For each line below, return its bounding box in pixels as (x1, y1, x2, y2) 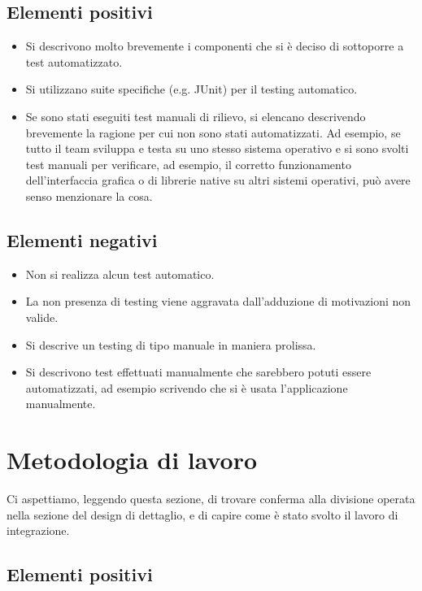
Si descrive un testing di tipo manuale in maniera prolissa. (25, 336, 316, 353)
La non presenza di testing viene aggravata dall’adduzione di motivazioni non (25, 293, 411, 310)
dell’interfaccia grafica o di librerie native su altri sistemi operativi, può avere (25, 172, 411, 189)
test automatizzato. (25, 53, 123, 70)
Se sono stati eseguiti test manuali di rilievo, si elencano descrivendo (25, 107, 366, 124)
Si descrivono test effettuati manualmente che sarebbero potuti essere (25, 363, 372, 380)
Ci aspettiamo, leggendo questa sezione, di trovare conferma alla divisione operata (7, 490, 415, 507)
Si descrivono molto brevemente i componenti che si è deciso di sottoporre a (25, 37, 404, 54)
